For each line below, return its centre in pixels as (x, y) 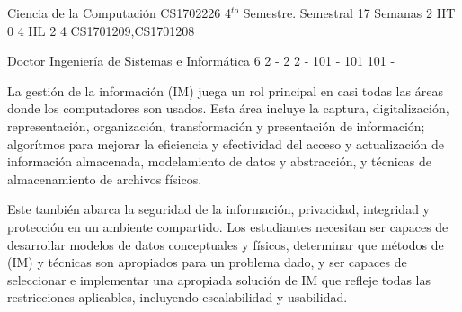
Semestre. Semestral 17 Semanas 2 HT (349, 13)
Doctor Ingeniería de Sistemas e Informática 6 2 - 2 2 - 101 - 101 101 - (201, 61)
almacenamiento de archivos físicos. (105, 178)
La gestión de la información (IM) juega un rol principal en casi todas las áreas (225, 90)
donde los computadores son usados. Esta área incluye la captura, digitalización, (228, 108)
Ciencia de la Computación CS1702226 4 (119, 13)
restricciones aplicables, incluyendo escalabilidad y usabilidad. (178, 297)
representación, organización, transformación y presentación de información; (216, 125)
